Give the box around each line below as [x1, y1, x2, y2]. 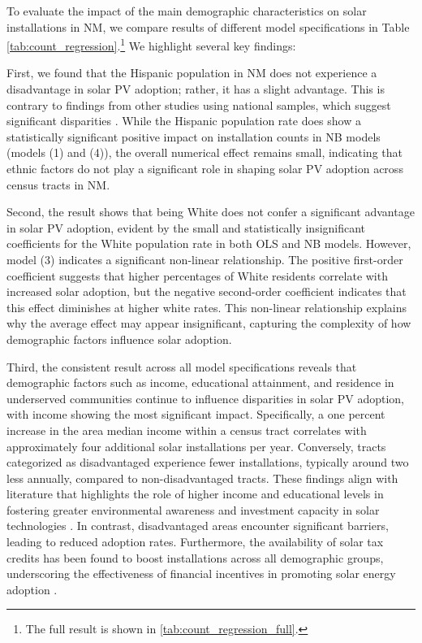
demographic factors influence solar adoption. [6, 330, 232, 347]
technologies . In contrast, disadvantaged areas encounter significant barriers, [6, 517, 389, 534]
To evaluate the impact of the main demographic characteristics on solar [6, 2, 367, 19]
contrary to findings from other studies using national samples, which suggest [6, 96, 391, 113]
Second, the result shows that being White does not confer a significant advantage [6, 203, 415, 220]
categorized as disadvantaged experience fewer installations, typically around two [6, 454, 409, 471]
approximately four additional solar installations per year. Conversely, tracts [6, 437, 386, 454]
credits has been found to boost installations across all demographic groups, [6, 549, 384, 566]
